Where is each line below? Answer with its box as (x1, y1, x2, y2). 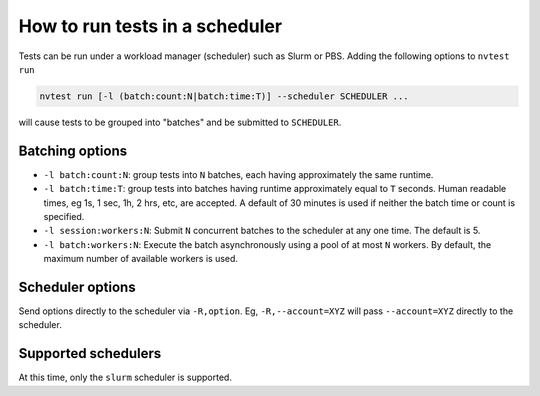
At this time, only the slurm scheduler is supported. (18, 371, 232, 384)
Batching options (18, 142, 128, 159)
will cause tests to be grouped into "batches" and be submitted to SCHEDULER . (18, 116, 342, 128)
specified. (43, 210, 85, 222)
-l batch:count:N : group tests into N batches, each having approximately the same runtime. (43, 168, 434, 180)
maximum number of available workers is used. (43, 253, 239, 265)
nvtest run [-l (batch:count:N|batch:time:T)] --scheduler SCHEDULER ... (39, 90, 409, 102)
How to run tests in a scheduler (18, 15, 283, 37)
